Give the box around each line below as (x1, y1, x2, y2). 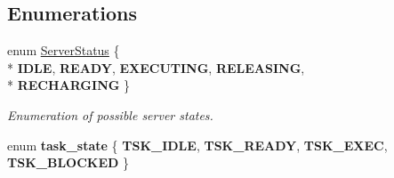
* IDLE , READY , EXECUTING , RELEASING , (7, 58, 305, 77)
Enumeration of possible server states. (7, 105, 213, 124)
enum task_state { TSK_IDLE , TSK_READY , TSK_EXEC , (7, 135, 388, 154)
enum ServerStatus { (7, 41, 120, 60)
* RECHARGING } (7, 76, 131, 94)
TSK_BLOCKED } (7, 153, 130, 172)
